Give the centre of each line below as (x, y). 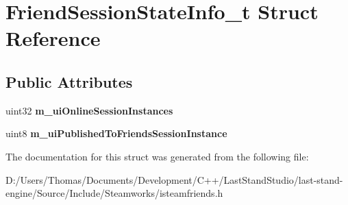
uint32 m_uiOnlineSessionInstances (89, 110)
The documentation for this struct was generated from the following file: (157, 156)
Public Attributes (69, 81)
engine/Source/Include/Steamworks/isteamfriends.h (114, 193)
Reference (53, 38)
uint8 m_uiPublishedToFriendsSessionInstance (116, 133)
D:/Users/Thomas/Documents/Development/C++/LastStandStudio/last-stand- (174, 179)
